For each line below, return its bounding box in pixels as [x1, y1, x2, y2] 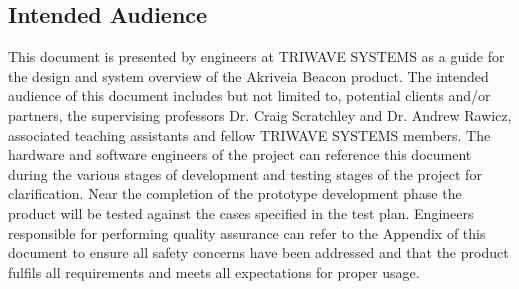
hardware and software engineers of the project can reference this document [8, 144, 472, 165]
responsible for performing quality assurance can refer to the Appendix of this [8, 222, 486, 243]
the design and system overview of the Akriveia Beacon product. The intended [8, 65, 489, 86]
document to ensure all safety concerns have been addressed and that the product [8, 242, 509, 263]
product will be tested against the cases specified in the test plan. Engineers [8, 202, 474, 223]
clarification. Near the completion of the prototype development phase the [8, 183, 462, 204]
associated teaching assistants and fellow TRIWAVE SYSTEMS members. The [8, 124, 491, 145]
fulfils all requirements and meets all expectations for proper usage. [8, 261, 420, 282]
